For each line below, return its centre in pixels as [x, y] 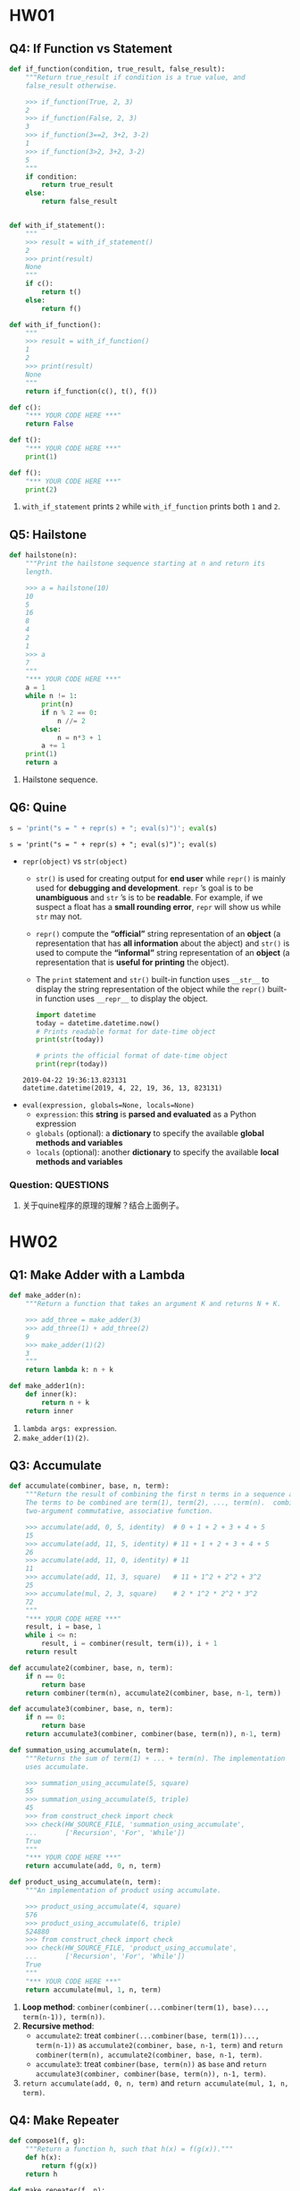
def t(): [25, 440]
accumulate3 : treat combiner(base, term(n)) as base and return [151, 2064]
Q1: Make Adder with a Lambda [97, 1275]
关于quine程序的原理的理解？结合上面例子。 [103, 1205]
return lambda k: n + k [70, 1370]
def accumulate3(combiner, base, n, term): [92, 1709]
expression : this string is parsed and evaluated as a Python [146, 1114]
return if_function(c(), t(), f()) [92, 391]
